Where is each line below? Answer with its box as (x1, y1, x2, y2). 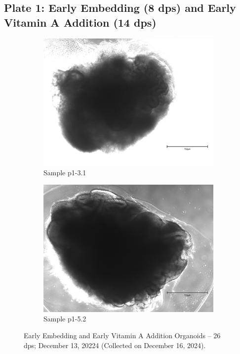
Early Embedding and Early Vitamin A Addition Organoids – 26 (24, 330, 221, 340)
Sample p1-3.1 (43, 167, 86, 178)
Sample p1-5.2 (43, 314, 86, 324)
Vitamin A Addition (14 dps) (4, 14, 157, 30)
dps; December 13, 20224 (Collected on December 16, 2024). (24, 340, 206, 350)
